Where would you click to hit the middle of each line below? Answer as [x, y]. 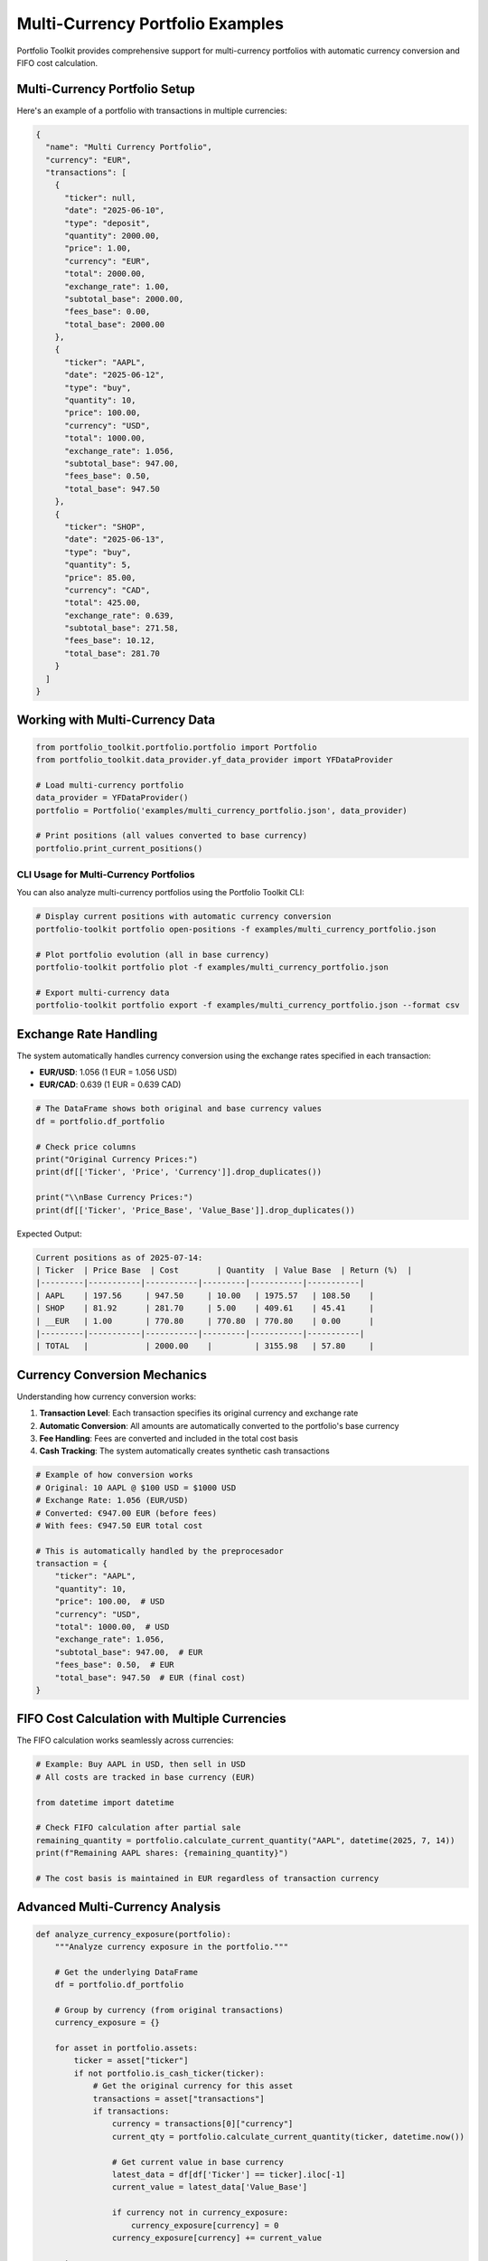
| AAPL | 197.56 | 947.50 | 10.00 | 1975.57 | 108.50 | [205, 1295]
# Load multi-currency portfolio [110, 785]
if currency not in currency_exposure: [200, 2213]
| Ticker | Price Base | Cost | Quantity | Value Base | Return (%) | [224, 1270]
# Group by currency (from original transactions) [169, 2010]
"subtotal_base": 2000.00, [124, 299]
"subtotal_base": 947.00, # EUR [129, 1652]
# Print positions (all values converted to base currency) [172, 836]
